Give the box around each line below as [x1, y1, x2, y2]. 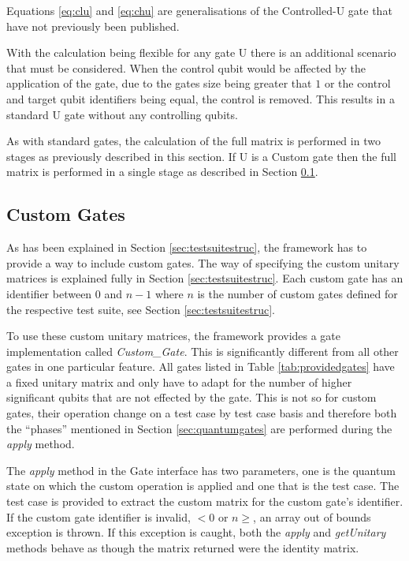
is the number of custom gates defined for [197, 285, 398, 301]
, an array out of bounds [253, 508, 371, 525]
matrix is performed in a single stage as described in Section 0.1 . [6, 163, 318, 180]
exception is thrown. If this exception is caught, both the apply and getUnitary [6, 524, 386, 540]
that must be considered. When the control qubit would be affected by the [6, 59, 366, 76]
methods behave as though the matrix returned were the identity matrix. [6, 539, 359, 555]
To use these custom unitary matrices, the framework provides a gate [6, 327, 341, 344]
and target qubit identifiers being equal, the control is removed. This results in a [6, 90, 395, 107]
